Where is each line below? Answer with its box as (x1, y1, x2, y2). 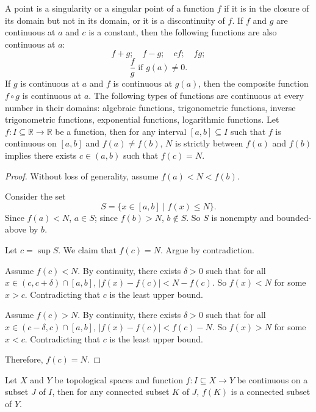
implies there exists (5, 149, 77, 161)
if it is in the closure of (224, 2, 309, 14)
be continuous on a (237, 373, 308, 386)
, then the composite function (198, 77, 309, 90)
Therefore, (5, 353, 43, 366)
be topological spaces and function (54, 373, 183, 386)
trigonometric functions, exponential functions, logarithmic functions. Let (5, 113, 279, 126)
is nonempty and (211, 211, 274, 223)
